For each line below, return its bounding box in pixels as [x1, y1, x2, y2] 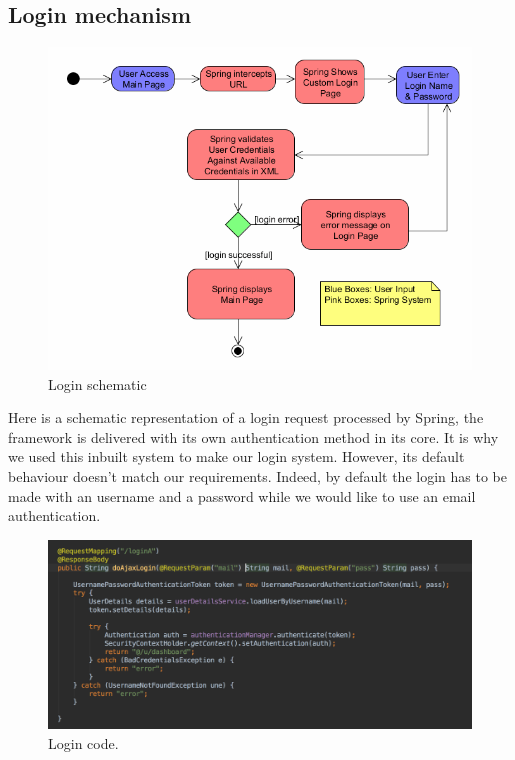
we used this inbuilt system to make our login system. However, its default [8, 446, 465, 467]
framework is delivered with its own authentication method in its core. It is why [8, 426, 499, 447]
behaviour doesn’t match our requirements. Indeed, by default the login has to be [8, 465, 507, 486]
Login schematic [48, 373, 147, 394]
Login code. [48, 732, 119, 753]
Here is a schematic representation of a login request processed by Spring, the [8, 407, 484, 428]
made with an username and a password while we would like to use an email [8, 485, 476, 506]
